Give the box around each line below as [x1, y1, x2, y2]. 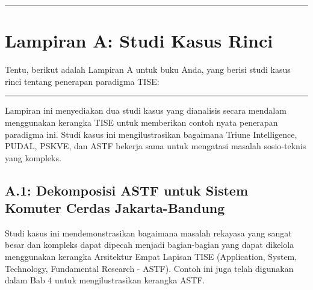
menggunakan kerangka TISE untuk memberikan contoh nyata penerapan [5, 116, 278, 128]
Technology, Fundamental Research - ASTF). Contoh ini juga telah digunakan [5, 262, 294, 274]
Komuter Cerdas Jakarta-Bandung [5, 199, 225, 217]
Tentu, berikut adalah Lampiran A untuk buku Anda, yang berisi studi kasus [5, 63, 291, 76]
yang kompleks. [5, 151, 61, 164]
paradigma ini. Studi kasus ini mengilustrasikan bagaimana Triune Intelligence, [5, 128, 297, 140]
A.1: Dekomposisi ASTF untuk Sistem [5, 180, 248, 199]
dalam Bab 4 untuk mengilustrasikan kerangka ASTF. [5, 274, 205, 286]
